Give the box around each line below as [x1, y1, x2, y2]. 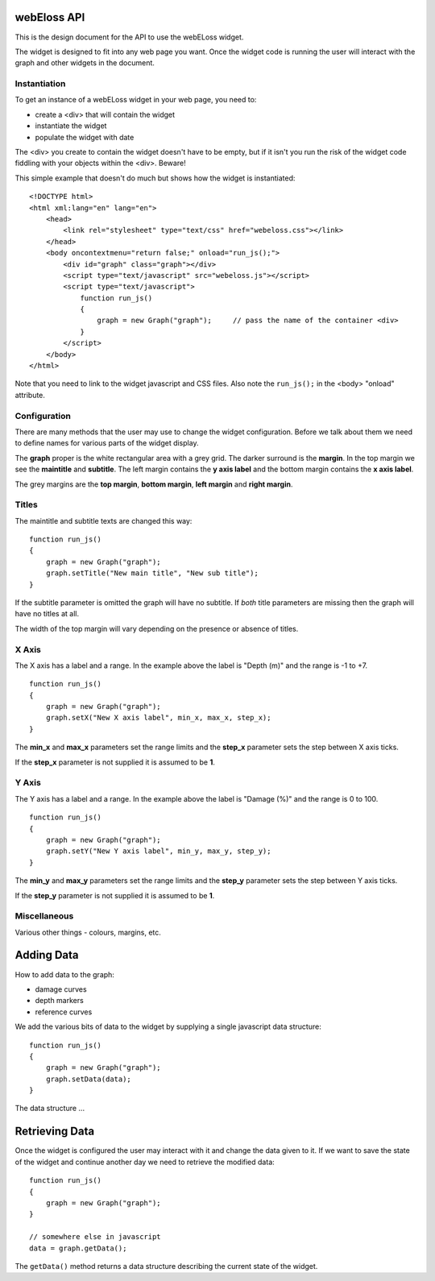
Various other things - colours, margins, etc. [14, 927, 161, 937]
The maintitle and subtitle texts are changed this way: [14, 516, 193, 525]
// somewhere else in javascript [29, 1233, 161, 1242]
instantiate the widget [35, 121, 107, 131]
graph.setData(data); [45, 1074, 132, 1084]
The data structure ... [14, 1104, 85, 1113]
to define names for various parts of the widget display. [14, 438, 199, 448]
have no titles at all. [14, 609, 80, 619]
